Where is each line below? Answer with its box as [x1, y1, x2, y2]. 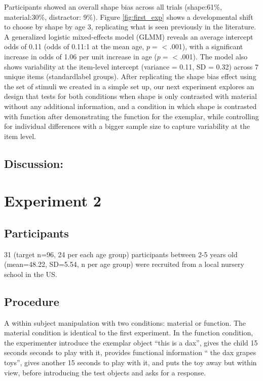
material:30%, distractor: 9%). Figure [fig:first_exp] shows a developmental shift [4, 11, 253, 22]
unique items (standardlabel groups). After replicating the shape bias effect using [4, 71, 256, 82]
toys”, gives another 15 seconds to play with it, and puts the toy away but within [4, 357, 257, 368]
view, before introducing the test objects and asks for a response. [4, 367, 206, 377]
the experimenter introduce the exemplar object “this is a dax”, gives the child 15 [4, 337, 258, 348]
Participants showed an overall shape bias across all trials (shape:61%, [4, 2, 222, 12]
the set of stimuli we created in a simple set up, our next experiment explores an [4, 81, 254, 91]
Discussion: [4, 155, 63, 171]
